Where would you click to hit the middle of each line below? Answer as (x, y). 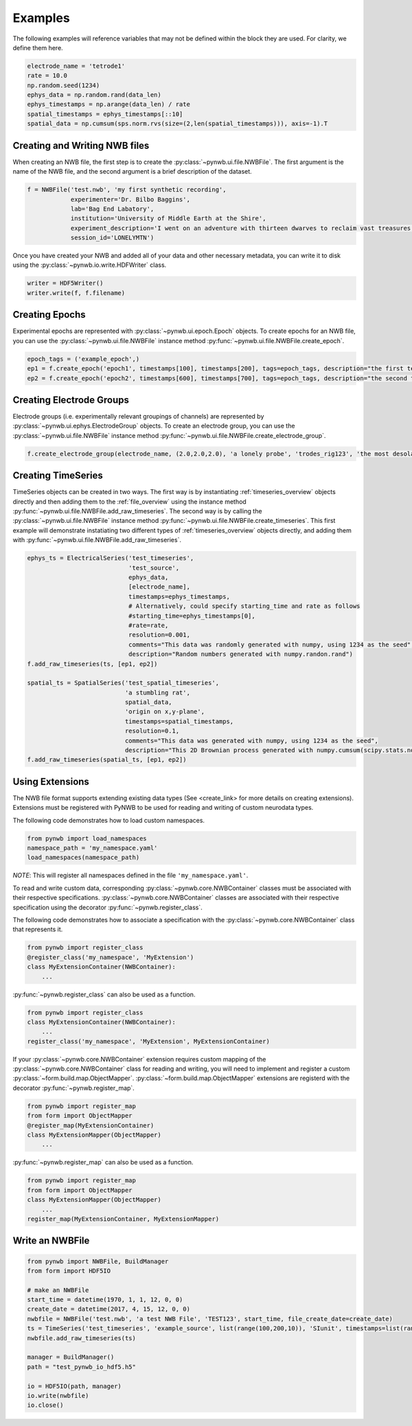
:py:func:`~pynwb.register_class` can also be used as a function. (104, 994)
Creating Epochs (49, 315)
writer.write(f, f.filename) (76, 293)
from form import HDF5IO (69, 1271)
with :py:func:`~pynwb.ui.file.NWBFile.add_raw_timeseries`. (97, 540)
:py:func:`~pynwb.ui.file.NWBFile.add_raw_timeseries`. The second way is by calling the (137, 511)
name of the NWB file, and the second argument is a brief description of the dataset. (132, 172)
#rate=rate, (148, 625)
